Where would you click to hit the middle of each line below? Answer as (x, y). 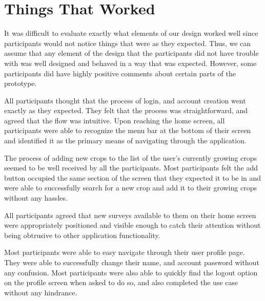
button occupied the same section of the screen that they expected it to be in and (133, 177)
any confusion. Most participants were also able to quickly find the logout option (131, 272)
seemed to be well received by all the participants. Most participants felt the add (131, 168)
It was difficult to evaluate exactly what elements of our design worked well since (131, 33)
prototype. (21, 83)
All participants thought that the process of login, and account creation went (125, 100)
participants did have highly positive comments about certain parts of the (120, 73)
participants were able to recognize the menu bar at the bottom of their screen (128, 130)
